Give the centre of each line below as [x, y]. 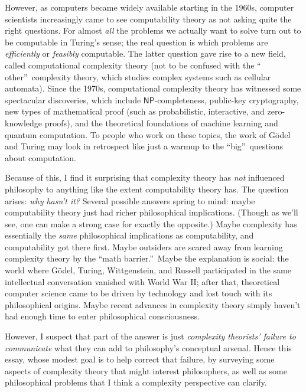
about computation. [40, 157]
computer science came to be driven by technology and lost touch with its [139, 293]
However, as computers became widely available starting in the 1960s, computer [149, 7]
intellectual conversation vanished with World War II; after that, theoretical [142, 281]
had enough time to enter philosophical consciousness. [102, 316]
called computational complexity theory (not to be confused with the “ [133, 65]
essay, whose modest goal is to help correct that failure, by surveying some [140, 359]
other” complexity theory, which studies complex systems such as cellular [138, 76]
